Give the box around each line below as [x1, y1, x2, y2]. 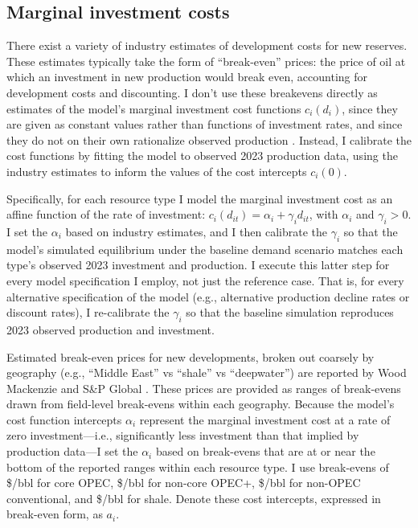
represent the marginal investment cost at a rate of [139, 411, 391, 428]
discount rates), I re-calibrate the [6, 304, 170, 321]
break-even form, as [6, 505, 103, 522]
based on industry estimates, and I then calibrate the [65, 223, 327, 239]
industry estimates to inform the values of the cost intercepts [6, 162, 307, 179]
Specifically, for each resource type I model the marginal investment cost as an [6, 190, 393, 207]
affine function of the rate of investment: [6, 206, 206, 223]
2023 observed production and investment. [6, 321, 215, 338]
